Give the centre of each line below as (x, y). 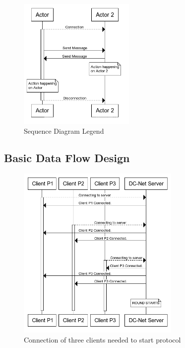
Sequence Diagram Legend (64, 130)
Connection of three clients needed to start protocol (102, 339)
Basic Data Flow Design (67, 157)
